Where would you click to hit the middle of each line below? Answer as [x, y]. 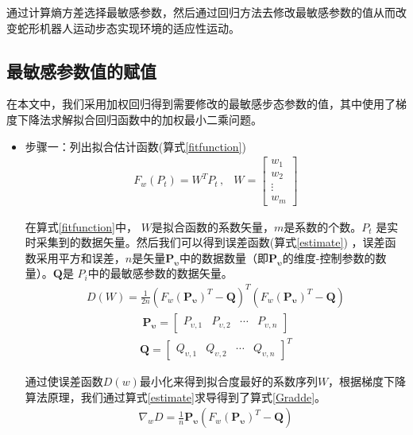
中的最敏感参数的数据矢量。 [160, 273]
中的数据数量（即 [224, 257]
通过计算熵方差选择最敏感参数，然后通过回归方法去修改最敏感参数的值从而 [201, 12]
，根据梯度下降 [367, 381]
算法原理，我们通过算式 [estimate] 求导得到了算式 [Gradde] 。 [176, 396]
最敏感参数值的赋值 [81, 70]
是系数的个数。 [323, 226]
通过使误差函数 [64, 381]
